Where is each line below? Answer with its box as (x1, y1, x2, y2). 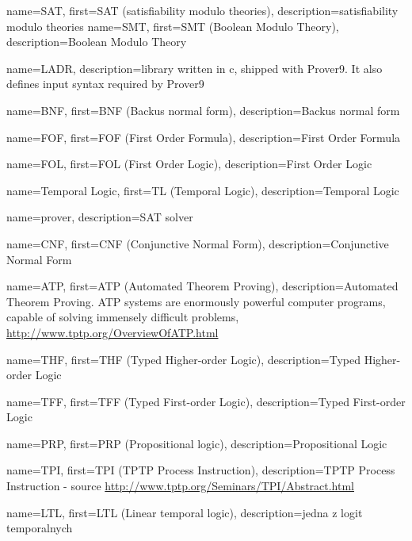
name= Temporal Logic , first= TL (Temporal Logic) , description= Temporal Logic (6, 182, 399, 198)
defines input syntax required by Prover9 (6, 75, 204, 92)
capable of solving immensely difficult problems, (6, 309, 239, 325)
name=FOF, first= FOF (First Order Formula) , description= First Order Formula (6, 129, 401, 145)
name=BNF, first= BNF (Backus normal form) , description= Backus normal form (6, 102, 400, 118)
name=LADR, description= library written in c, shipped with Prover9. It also (6, 59, 383, 76)
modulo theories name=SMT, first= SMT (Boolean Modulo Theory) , (6, 17, 339, 34)
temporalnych (6, 520, 73, 536)
